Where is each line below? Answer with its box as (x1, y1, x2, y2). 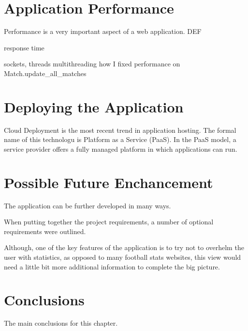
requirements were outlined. (4, 226, 86, 236)
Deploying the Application (4, 96, 184, 116)
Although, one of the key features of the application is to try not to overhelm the (4, 242, 244, 252)
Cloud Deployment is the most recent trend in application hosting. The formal (4, 125, 236, 135)
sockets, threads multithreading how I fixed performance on (4, 59, 180, 69)
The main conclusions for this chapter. (4, 318, 118, 328)
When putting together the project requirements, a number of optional (4, 217, 214, 227)
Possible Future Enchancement (4, 172, 213, 192)
